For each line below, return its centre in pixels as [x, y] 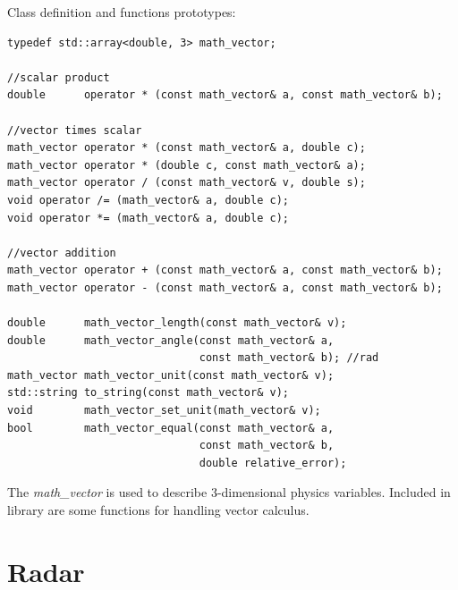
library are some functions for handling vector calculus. [158, 510]
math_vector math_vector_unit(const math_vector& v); [171, 375]
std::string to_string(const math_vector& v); [148, 393]
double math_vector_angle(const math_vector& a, [171, 340]
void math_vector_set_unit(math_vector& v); [164, 411]
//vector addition [62, 253]
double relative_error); [273, 463]
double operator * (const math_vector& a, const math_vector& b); [225, 95]
